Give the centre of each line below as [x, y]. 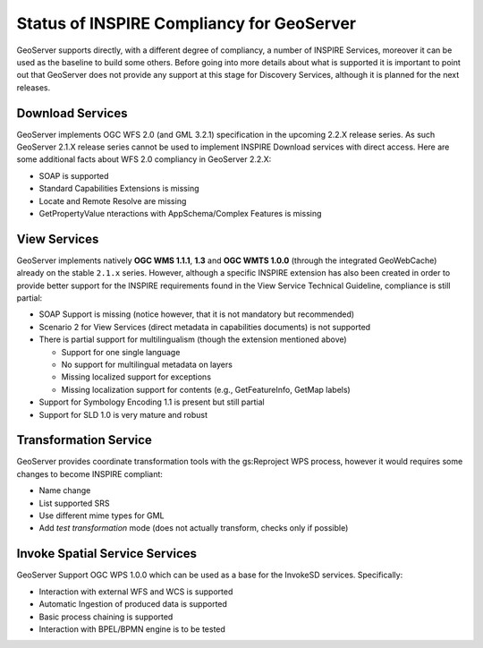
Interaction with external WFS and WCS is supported [136, 592]
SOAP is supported [74, 175]
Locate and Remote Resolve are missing [113, 200]
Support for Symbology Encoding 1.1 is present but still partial [152, 402]
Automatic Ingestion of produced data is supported [133, 604]
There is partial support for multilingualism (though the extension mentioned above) [193, 339]
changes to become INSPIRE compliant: [89, 473]
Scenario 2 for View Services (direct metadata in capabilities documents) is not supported [205, 327]
